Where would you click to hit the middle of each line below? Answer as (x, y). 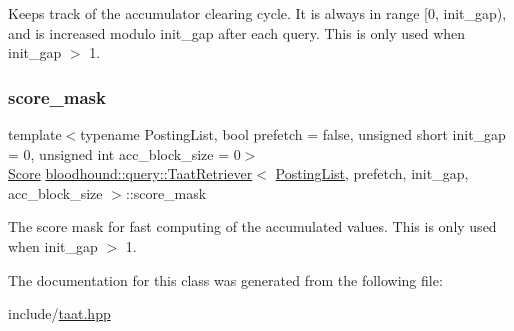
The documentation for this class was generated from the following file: (225, 279)
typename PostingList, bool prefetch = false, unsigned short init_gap (293, 134)
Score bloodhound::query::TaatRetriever (130, 173)
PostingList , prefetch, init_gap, (372, 173)
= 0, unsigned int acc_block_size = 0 (124, 153)
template (35, 134)
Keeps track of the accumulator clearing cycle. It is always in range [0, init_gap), (257, 13)
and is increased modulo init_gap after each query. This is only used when (237, 32)
